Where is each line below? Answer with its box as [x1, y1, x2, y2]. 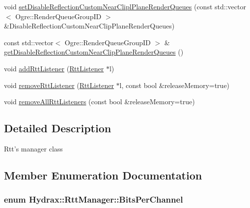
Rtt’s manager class [4, 143, 63, 153]
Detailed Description [4, 120, 111, 136]
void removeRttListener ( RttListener [4, 80, 114, 90]
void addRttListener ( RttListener [4, 63, 104, 73]
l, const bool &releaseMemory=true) [119, 80, 230, 90]
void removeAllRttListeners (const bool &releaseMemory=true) [4, 96, 195, 107]
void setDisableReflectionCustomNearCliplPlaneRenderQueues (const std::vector [4, 1, 246, 11]
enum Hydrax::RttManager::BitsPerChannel [4, 193, 183, 206]
